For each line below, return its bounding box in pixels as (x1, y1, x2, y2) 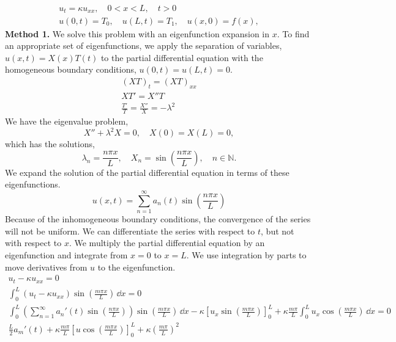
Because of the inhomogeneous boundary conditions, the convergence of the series (5, 213, 311, 225)
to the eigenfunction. (97, 260, 176, 273)
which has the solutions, (5, 137, 95, 150)
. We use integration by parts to (186, 248, 307, 261)
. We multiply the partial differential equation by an (69, 236, 265, 249)
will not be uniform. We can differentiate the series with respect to (5, 224, 255, 237)
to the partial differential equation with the (100, 51, 263, 64)
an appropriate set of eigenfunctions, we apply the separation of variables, (5, 39, 282, 52)
